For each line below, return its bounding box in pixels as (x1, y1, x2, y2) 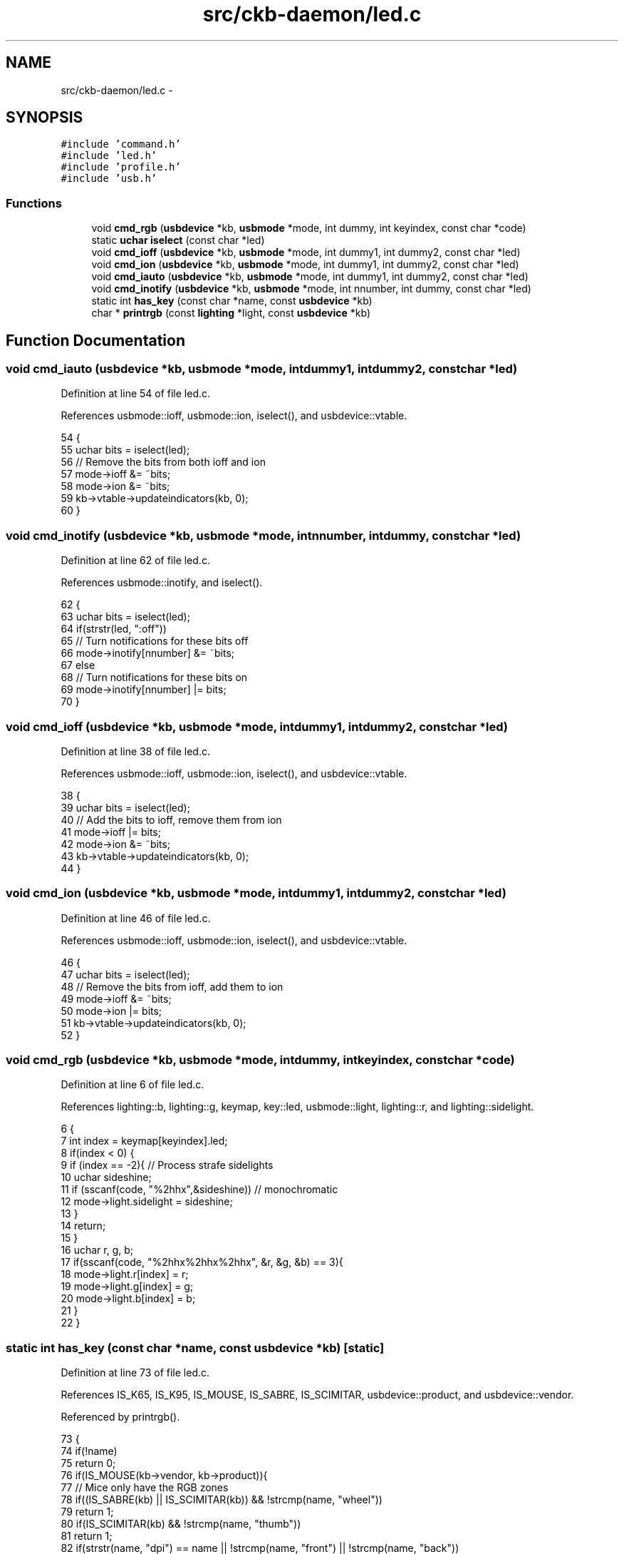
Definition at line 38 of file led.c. (61, 745, 211, 757)
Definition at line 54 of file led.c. (61, 387, 211, 400)
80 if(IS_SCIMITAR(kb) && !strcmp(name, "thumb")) (61, 1518, 301, 1530)
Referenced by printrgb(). (61, 1411, 180, 1423)
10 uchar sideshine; (61, 1171, 152, 1184)
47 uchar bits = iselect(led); (61, 968, 190, 981)
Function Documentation (6, 331, 185, 349)
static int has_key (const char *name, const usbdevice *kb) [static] (6, 1340, 385, 1355)
